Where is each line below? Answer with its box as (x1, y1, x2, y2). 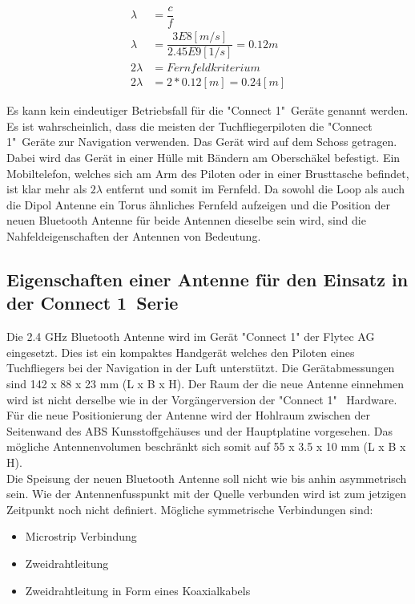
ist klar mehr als (6, 180, 87, 197)
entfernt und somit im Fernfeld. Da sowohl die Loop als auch (106, 180, 405, 197)
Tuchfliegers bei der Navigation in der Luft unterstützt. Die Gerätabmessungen (6, 359, 395, 376)
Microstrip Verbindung (25, 528, 137, 545)
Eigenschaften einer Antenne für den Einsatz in (6, 266, 409, 291)
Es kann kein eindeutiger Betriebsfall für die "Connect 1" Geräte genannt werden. (6, 102, 409, 119)
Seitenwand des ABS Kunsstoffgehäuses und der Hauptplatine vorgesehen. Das (6, 422, 393, 439)
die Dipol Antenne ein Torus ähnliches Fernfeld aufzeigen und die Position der (6, 196, 390, 213)
